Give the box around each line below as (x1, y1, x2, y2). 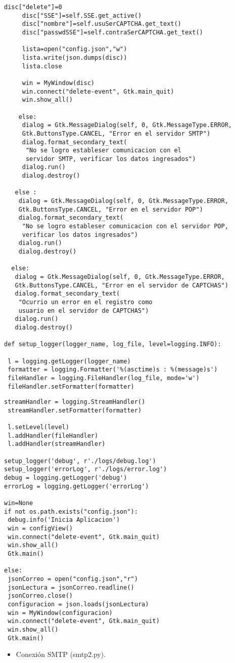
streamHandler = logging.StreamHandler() (4, 398, 146, 406)
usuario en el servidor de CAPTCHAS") (18, 307, 149, 314)
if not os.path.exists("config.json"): (4, 508, 138, 515)
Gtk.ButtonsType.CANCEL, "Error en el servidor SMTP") (22, 130, 211, 137)
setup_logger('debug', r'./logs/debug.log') (4, 457, 156, 465)
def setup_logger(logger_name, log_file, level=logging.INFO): (4, 341, 221, 348)
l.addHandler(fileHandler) (8, 432, 99, 439)
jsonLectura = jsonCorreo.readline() (8, 584, 134, 591)
